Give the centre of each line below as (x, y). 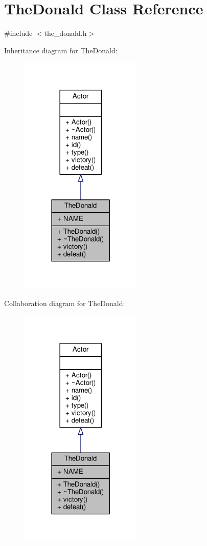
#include (18, 33)
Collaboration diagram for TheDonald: (65, 303)
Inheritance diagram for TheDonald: (61, 50)
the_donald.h (65, 33)
